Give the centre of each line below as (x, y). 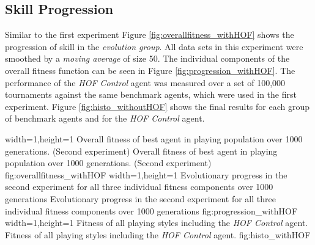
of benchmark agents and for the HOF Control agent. (105, 118)
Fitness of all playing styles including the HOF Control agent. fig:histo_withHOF (158, 234)
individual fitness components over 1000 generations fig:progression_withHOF (151, 210)
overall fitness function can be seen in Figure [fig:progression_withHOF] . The (150, 70)
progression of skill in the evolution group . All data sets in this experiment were (154, 46)
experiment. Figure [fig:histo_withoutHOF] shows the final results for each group (157, 106)
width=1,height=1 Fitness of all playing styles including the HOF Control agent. (157, 223)
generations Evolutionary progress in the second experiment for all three (140, 198)
